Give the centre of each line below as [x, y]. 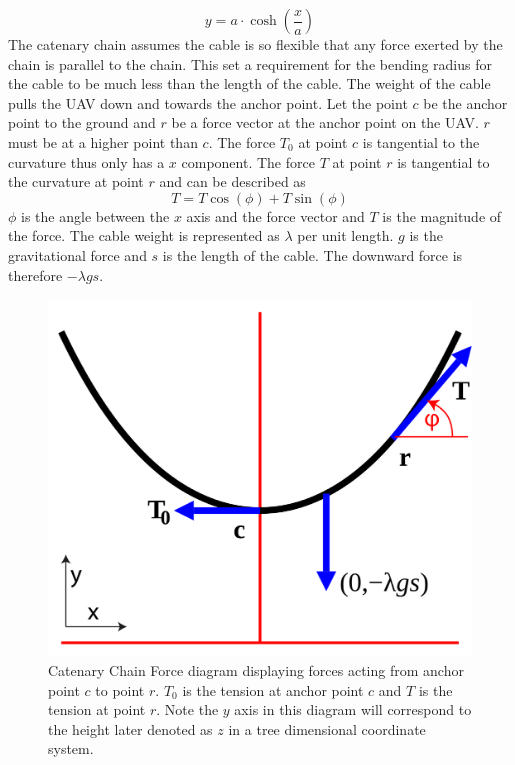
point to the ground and [82, 122]
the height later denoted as [130, 728]
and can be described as [232, 181]
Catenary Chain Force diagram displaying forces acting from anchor [256, 670]
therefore [35, 274]
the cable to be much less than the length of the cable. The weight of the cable [249, 83]
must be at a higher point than [103, 141]
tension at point [97, 709]
